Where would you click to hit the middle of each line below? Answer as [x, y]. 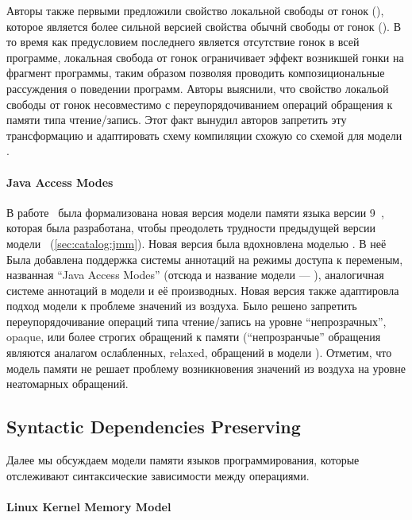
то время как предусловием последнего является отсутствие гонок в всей [183, 42]
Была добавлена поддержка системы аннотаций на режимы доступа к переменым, [205, 259]
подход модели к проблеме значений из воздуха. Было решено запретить [182, 306]
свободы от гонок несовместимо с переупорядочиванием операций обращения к [200, 104]
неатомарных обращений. [67, 384]
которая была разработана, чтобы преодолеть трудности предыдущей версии [191, 228]
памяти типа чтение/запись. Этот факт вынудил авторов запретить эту [177, 120]
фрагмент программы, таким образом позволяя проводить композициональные [196, 73]
